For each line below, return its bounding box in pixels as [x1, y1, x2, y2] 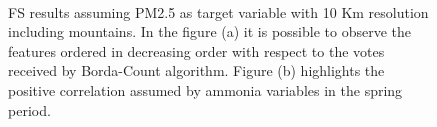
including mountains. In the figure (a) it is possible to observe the [8, 21, 411, 42]
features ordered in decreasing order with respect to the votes [8, 40, 385, 61]
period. [8, 99, 51, 120]
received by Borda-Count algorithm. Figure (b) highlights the [8, 60, 385, 81]
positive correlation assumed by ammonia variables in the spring [8, 79, 403, 100]
